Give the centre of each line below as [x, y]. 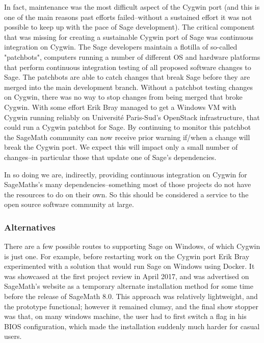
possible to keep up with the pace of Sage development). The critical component [129, 27]
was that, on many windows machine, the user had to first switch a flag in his [125, 316]
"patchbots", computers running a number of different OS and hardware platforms [132, 56]
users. [13, 336]
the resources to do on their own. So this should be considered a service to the [126, 194]
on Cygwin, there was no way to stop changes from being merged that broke [123, 97]
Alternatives [30, 227]
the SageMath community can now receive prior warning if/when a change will [127, 137]
